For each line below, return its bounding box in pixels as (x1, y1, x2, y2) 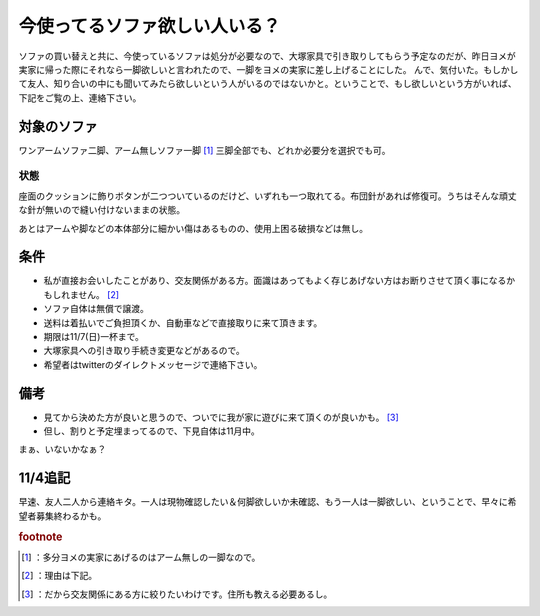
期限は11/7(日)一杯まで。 (43, 331, 145, 343)
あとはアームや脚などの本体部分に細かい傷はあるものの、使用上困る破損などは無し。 (18, 222, 369, 234)
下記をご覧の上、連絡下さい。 (18, 91, 142, 104)
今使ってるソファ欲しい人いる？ (18, 15, 281, 37)
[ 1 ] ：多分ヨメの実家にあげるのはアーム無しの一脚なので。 (21, 551, 261, 563)
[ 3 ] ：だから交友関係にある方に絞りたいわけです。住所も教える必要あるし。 (21, 588, 333, 600)
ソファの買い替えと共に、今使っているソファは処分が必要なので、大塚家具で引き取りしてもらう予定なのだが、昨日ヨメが (18, 50, 516, 62)
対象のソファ (18, 118, 98, 135)
